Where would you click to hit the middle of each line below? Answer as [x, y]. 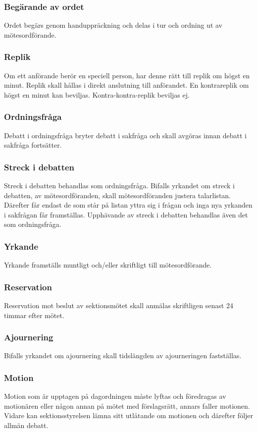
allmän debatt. [26, 425]
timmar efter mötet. [34, 315]
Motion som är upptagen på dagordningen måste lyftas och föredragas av [115, 396]
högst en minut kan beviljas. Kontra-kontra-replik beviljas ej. [97, 94]
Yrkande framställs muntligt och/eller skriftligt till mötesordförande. [108, 265]
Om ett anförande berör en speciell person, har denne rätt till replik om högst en [127, 75]
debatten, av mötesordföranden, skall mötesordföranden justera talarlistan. [118, 195]
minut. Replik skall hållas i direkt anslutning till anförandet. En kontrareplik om [127, 85]
